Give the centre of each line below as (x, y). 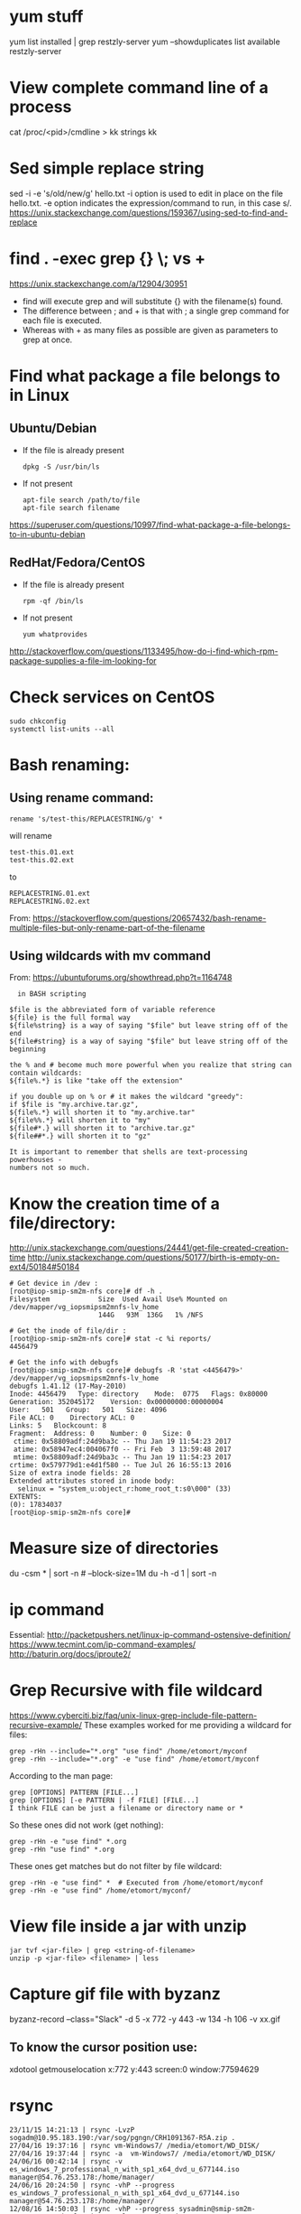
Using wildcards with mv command (110, 956)
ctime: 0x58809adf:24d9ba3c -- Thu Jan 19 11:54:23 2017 (122, 1442)
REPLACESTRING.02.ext (50, 901)
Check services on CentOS (112, 697)
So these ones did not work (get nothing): (87, 1825)
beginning (28, 1049)
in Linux (40, 395)
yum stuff (46, 17)
